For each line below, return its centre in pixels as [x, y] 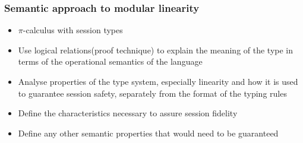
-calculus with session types [73, 30]
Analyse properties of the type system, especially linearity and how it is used [158, 81]
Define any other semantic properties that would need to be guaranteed [148, 133]
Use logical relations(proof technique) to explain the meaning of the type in [156, 50]
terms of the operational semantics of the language [110, 61]
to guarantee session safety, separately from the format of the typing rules [152, 93]
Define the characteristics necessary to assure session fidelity [128, 113]
